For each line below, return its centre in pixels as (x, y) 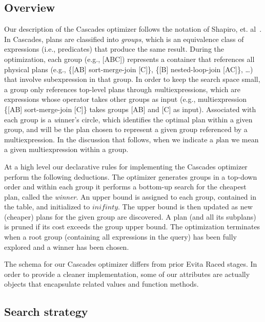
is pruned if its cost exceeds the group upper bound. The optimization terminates (132, 227)
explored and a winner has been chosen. (67, 246)
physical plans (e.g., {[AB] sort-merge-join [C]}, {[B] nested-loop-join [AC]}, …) (129, 69)
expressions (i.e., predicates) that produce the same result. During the (114, 49)
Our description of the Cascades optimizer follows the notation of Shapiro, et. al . (133, 29)
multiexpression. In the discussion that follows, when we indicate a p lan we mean (131, 139)
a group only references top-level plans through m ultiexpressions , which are (122, 89)
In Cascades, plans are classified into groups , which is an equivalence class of (124, 39)
